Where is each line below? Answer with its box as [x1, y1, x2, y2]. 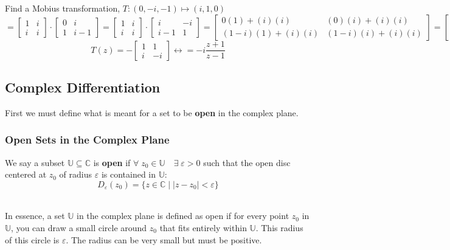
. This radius [255, 221, 303, 234]
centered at [5, 168, 47, 181]
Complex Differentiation [5, 77, 161, 96]
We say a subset [5, 156, 65, 168]
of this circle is [5, 233, 60, 246]
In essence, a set [5, 209, 65, 222]
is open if [93, 156, 131, 168]
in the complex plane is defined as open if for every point [77, 209, 289, 222]
